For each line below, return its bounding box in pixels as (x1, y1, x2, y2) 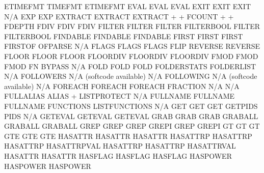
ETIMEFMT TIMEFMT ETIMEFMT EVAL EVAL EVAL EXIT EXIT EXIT (4, 1, 251, 11)
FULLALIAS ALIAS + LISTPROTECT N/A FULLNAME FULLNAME (4, 91, 235, 101)
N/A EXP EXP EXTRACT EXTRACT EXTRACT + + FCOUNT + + (4, 11, 234, 21)
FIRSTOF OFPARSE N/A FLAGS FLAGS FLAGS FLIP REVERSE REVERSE (4, 41, 260, 51)
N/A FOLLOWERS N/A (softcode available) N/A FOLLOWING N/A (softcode (4, 71, 257, 81)
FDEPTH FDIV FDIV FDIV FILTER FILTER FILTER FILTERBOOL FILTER (4, 21, 260, 32)
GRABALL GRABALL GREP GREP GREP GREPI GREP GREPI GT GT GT (4, 121, 260, 131)
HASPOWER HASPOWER (4, 160, 91, 171)
